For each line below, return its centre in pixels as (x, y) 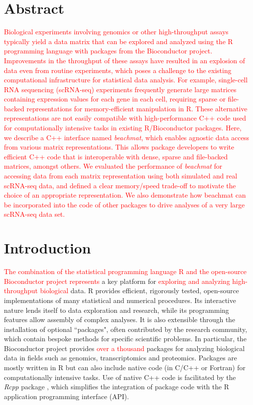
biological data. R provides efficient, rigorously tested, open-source (139, 291)
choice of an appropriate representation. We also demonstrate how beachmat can (125, 195)
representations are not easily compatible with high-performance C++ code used (125, 118)
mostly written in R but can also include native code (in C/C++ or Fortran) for (125, 367)
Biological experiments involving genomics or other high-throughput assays (116, 32)
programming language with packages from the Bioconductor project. (108, 51)
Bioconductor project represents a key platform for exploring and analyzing (117, 281)
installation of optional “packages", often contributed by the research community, (126, 329)
